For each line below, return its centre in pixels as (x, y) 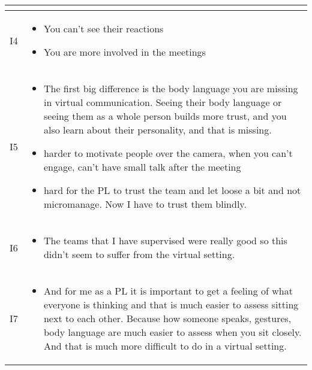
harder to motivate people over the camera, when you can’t (168, 153)
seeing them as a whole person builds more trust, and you (165, 116)
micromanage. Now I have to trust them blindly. (145, 204)
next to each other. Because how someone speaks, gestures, (167, 318)
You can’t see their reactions (103, 28)
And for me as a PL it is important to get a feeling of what (168, 291)
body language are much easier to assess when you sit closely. (172, 332)
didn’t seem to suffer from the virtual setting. (139, 254)
